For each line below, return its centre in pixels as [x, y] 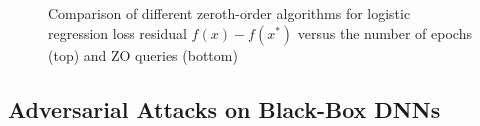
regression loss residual [117, 32]
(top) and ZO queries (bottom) [143, 54]
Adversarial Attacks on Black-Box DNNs [224, 108]
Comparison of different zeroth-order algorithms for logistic [229, 13]
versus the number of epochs [384, 32]
